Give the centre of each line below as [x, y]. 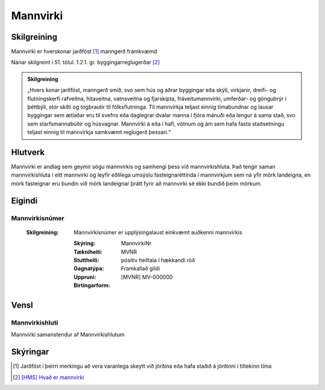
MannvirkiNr [136, 243]
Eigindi [24, 200]
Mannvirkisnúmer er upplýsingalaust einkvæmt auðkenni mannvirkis [158, 232]
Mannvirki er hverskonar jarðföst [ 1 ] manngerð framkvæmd [84, 52]
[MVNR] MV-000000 [147, 277]
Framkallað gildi [141, 269]
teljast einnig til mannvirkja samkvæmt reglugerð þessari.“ [99, 132]
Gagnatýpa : [89, 269]
